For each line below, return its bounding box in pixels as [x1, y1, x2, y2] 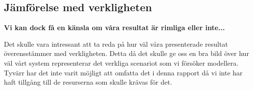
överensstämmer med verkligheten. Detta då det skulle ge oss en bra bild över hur [4, 48, 249, 58]
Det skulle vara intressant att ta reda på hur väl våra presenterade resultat [4, 38, 228, 49]
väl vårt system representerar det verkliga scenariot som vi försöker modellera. [4, 57, 239, 68]
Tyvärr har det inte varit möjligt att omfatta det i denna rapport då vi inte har [4, 67, 243, 77]
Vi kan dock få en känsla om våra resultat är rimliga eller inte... [4, 22, 225, 33]
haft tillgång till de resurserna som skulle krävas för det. [4, 77, 172, 87]
